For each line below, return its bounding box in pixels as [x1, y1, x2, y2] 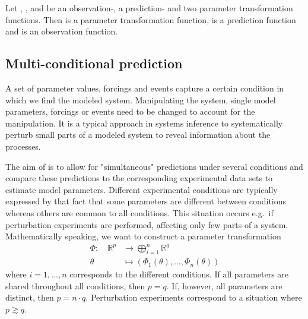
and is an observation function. [5, 25, 118, 37]
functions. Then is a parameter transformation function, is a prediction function [5, 13, 296, 26]
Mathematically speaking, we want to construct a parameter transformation [5, 230, 281, 242]
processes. [5, 140, 41, 152]
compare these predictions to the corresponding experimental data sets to [5, 172, 273, 184]
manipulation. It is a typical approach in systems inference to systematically [5, 116, 283, 129]
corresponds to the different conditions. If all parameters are [69, 268, 289, 280]
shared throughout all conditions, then [5, 279, 145, 292]
